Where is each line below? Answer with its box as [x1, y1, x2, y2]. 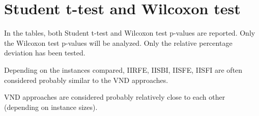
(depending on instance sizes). [4, 101, 98, 112]
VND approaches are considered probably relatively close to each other [4, 92, 225, 102]
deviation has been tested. [4, 47, 85, 58]
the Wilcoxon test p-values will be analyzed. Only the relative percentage [4, 37, 233, 48]
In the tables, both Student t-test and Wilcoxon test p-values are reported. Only [4, 27, 255, 38]
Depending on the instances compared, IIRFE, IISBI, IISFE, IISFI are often [4, 64, 243, 75]
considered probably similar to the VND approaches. [4, 74, 168, 85]
